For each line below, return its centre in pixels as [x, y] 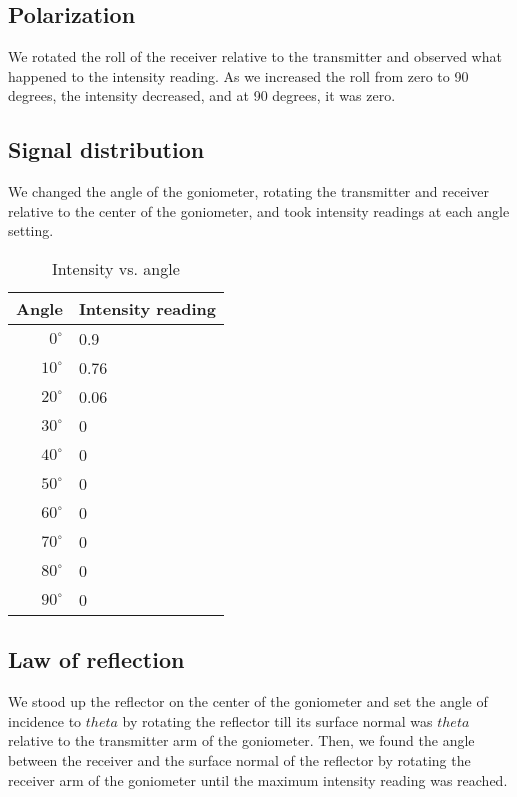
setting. [31, 230]
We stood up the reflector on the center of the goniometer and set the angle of [248, 701]
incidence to [45, 720]
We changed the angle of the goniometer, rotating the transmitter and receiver [248, 191]
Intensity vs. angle [116, 268]
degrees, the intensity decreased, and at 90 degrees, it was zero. [202, 95]
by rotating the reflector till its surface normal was [277, 720]
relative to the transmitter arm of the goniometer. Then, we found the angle [241, 740]
